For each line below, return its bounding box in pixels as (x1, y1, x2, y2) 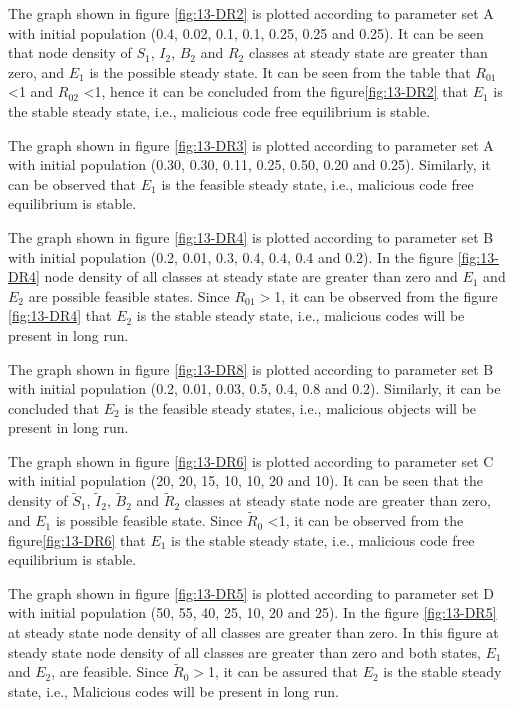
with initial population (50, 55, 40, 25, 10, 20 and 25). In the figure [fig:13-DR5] (8, 602, 497, 623)
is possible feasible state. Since (55, 510, 243, 531)
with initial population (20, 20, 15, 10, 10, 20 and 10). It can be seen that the (8, 470, 483, 491)
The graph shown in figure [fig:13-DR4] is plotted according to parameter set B (8, 226, 494, 247)
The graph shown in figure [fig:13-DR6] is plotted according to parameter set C (8, 450, 494, 471)
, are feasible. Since (51, 661, 169, 682)
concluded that (8, 397, 100, 418)
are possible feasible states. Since (28, 285, 230, 306)
